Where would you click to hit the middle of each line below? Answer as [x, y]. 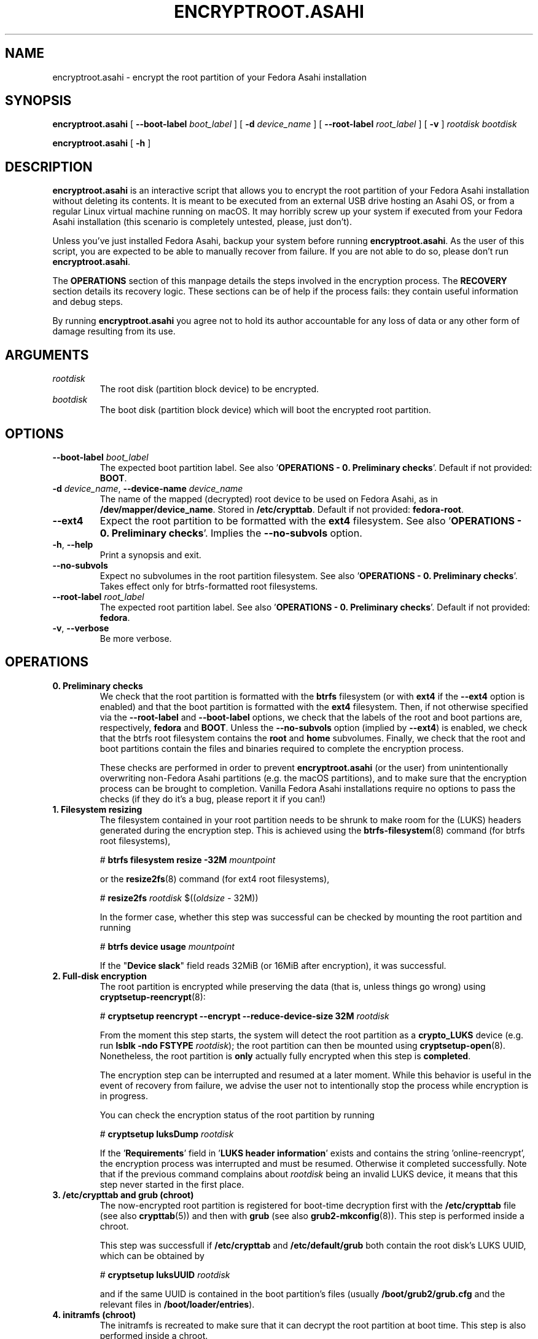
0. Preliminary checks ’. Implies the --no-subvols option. [231, 533]
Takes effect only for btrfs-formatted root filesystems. [209, 586]
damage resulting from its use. [114, 331]
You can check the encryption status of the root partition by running [237, 1115]
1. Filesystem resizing [97, 809]
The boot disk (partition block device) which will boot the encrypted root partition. [265, 410]
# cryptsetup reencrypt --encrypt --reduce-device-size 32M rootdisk [244, 1016]
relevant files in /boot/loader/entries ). [177, 1304]
